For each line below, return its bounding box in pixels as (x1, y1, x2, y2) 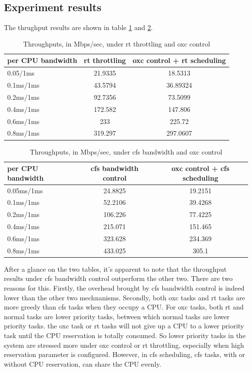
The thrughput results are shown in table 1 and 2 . (4, 22, 153, 32)
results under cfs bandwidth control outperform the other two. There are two (4, 273, 233, 283)
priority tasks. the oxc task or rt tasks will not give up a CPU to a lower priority (4, 321, 244, 331)
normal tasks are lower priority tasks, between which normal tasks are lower (4, 311, 230, 321)
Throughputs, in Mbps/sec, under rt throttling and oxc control (23, 38, 210, 48)
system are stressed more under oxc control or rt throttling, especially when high (4, 340, 244, 350)
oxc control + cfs (171, 163, 230, 173)
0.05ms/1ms (7, 185, 43, 195)
